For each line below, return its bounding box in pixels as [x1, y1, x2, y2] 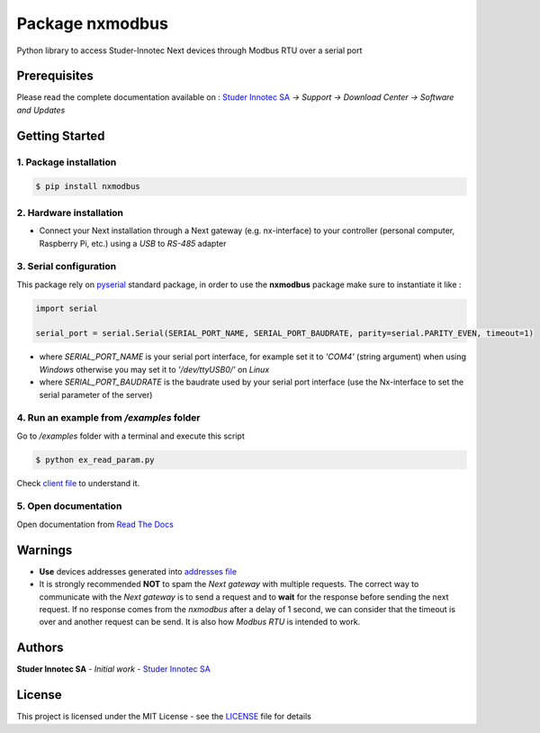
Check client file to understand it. [16, 477, 140, 488]
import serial [35, 303, 98, 313]
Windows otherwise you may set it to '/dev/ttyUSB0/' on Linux [39, 364, 270, 375]
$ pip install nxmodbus [35, 181, 141, 192]
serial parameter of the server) [39, 389, 153, 400]
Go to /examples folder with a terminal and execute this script [16, 430, 245, 441]
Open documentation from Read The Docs [16, 519, 175, 529]
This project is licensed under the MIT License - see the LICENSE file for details [16, 711, 312, 722]
